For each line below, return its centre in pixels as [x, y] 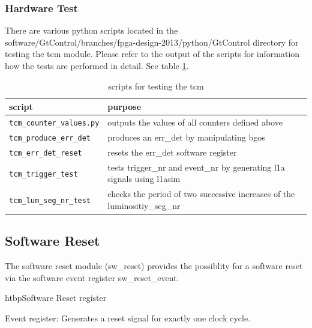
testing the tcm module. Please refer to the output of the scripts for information [152, 54]
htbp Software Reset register [56, 298]
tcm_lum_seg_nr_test [50, 200]
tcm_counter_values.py [54, 123]
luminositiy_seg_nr [144, 205]
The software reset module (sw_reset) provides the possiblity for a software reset [154, 266]
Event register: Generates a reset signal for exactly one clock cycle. [128, 317]
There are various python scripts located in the [91, 30]
